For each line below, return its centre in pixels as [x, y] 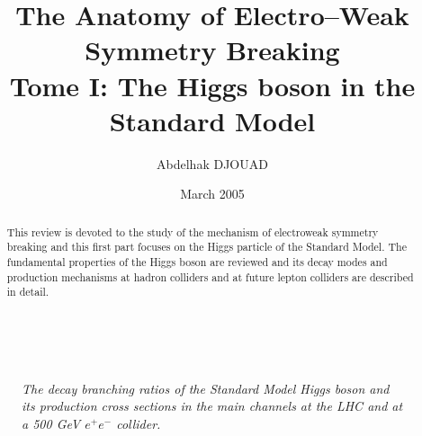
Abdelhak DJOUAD [212, 163]
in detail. [28, 292]
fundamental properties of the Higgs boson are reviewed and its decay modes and [197, 261]
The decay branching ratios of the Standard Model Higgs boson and [206, 388]
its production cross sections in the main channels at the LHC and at [212, 406]
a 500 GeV [51, 423]
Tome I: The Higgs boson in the [212, 85]
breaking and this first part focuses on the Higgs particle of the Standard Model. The [207, 247]
